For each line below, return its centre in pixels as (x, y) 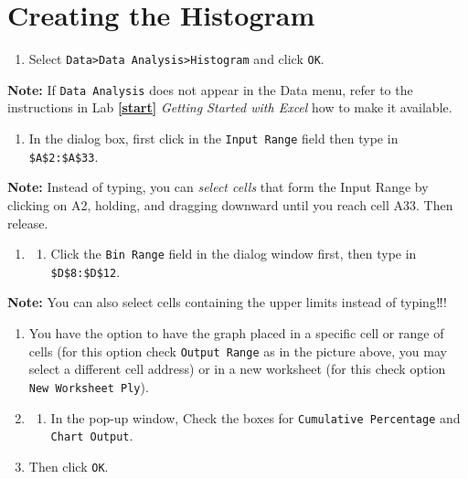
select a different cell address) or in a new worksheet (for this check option (237, 369)
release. (28, 223)
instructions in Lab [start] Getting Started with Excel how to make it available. (230, 107)
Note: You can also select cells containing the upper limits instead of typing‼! (227, 302)
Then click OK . (69, 466)
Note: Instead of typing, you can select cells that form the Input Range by (218, 187)
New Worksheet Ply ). (89, 386)
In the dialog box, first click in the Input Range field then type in (213, 138)
